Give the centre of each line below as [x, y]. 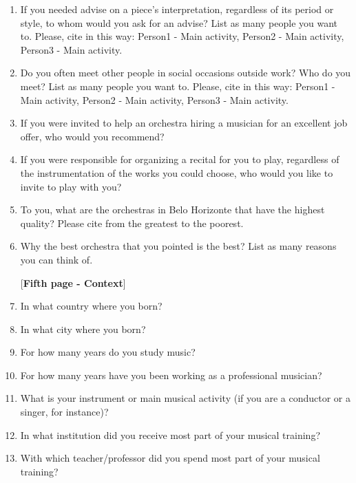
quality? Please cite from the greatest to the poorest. [132, 223]
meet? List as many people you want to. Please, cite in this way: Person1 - [178, 86]
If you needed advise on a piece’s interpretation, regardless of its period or [177, 9]
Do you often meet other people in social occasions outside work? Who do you [186, 73]
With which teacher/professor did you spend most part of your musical [170, 458]
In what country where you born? [91, 306]
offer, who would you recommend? [92, 136]
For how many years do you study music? [108, 352]
